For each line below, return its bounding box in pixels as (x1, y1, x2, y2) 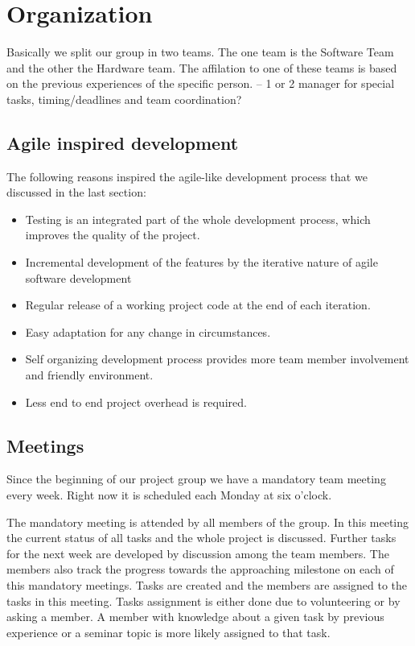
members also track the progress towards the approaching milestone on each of (6, 561, 394, 578)
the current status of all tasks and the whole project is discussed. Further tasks (6, 529, 397, 546)
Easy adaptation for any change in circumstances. (25, 323, 271, 340)
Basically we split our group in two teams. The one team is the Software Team (6, 43, 394, 60)
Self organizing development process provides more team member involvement (25, 350, 409, 367)
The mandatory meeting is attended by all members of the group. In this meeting (6, 513, 409, 530)
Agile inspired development (6, 130, 239, 155)
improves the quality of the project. (25, 226, 200, 243)
